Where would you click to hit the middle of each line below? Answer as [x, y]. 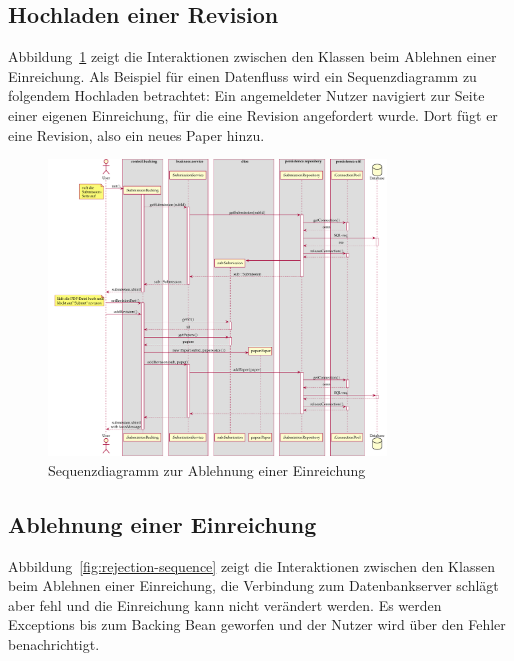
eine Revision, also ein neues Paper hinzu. [136, 134]
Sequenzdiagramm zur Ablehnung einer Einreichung [207, 469]
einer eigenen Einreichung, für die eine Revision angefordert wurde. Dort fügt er [253, 114]
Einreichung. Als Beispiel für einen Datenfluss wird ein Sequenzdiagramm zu [242, 75]
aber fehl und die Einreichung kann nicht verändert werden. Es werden [225, 604]
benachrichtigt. [54, 644]
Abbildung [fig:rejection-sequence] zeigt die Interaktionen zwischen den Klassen [251, 565]
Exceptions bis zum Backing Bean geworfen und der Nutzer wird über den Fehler [257, 624]
